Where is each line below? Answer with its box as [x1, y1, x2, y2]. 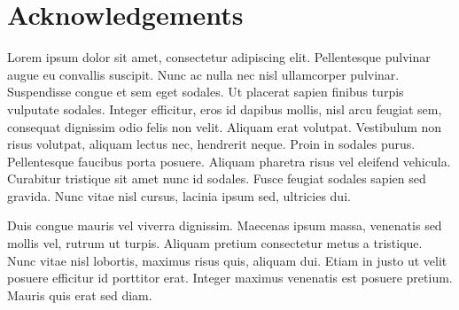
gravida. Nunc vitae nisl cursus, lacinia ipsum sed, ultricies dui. [7, 186, 351, 205]
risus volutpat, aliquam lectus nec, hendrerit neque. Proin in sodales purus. [7, 135, 416, 153]
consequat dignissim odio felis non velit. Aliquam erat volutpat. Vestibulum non [7, 117, 442, 136]
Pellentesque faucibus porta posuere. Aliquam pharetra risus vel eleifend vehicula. [7, 151, 451, 170]
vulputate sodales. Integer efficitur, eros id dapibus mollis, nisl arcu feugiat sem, [7, 99, 442, 118]
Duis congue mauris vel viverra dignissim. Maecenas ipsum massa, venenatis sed [7, 216, 442, 235]
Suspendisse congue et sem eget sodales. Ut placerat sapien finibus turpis [7, 82, 404, 101]
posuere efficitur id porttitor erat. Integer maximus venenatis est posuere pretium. [7, 268, 453, 287]
